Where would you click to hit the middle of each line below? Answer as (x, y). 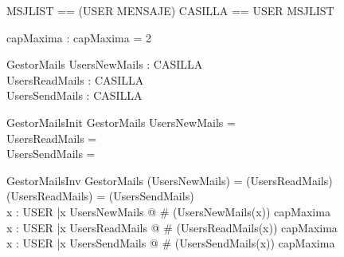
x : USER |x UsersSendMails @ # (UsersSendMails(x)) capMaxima (171, 243)
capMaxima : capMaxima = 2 (79, 37)
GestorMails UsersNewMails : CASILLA (105, 64)
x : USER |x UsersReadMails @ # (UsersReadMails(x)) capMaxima (172, 227)
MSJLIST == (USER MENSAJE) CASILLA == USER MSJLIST (170, 10)
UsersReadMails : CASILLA (75, 79)
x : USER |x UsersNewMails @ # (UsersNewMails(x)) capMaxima (168, 211)
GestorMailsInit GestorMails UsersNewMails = (121, 122)
